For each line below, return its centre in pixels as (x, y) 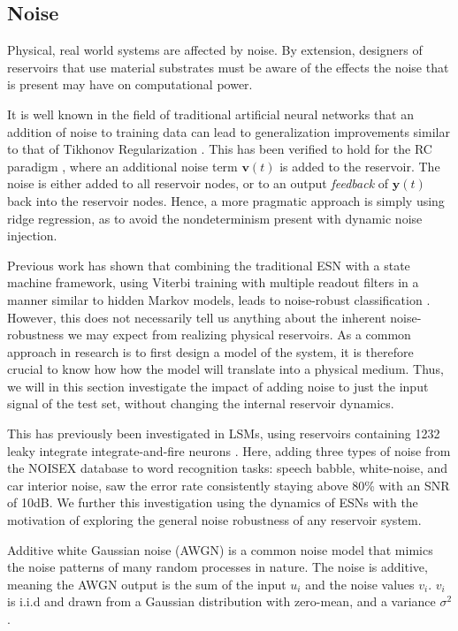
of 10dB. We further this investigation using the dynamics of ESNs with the (213, 502)
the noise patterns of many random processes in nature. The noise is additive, (218, 567)
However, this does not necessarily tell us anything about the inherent (197, 317)
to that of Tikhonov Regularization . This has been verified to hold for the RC (220, 149)
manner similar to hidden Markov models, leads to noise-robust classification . (219, 299)
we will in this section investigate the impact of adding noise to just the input (218, 386)
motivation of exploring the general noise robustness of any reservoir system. (214, 520)
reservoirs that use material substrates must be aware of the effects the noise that (228, 67)
